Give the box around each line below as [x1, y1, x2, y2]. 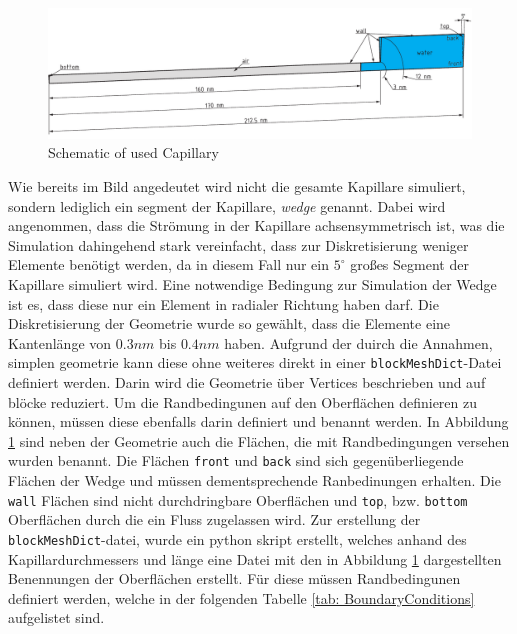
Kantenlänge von [8, 332, 112, 353]
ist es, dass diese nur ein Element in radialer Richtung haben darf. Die [8, 293, 439, 314]
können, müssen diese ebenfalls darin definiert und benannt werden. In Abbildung [8, 411, 509, 432]
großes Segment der [350, 254, 469, 275]
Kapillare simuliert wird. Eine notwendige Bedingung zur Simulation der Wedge [8, 274, 497, 294]
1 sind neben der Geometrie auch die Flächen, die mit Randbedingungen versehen [8, 430, 510, 451]
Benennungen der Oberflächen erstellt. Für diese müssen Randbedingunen [8, 568, 461, 589]
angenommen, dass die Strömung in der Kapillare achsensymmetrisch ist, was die [8, 215, 505, 236]
